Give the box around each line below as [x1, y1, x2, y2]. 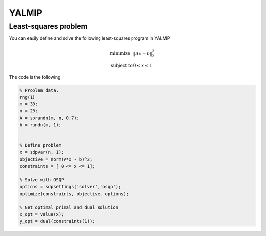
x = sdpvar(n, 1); [19, 149, 64, 155]
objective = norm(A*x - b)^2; [19, 156, 93, 162]
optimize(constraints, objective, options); [19, 191, 129, 197]
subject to [111, 63, 133, 68]
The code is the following [9, 74, 61, 80]
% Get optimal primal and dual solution [19, 204, 118, 210]
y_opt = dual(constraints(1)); [19, 218, 96, 224]
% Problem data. [19, 87, 59, 93]
